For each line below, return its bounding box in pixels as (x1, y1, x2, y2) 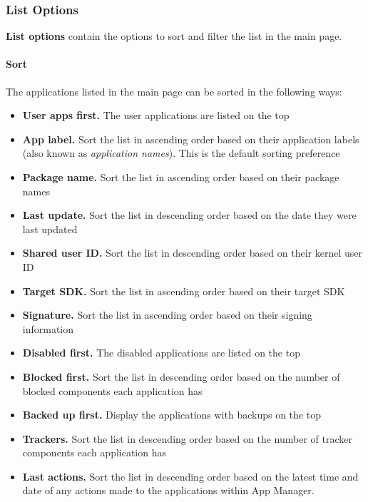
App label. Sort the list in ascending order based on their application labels (22, 131, 359, 146)
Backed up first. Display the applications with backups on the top (22, 407, 321, 422)
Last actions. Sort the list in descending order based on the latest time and (22, 468, 359, 483)
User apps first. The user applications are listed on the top (22, 108, 290, 123)
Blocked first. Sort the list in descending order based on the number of (22, 369, 340, 384)
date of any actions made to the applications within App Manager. (22, 483, 315, 498)
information (22, 321, 74, 336)
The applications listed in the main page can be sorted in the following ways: (6, 83, 342, 98)
